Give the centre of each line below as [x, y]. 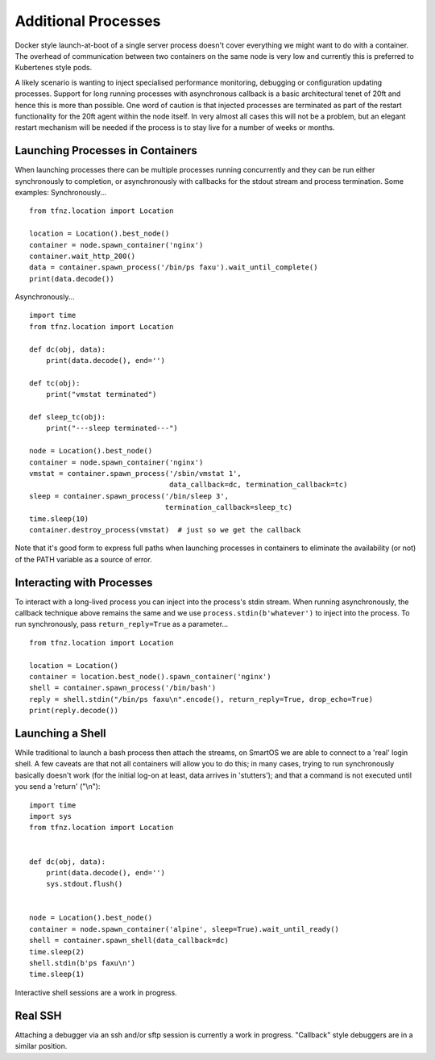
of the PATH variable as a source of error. [83, 559]
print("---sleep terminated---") [112, 428]
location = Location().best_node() [99, 234]
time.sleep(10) [59, 519]
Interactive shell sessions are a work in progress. [96, 992]
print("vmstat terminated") [101, 394]
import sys [51, 816]
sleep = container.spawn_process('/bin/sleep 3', [129, 496]
